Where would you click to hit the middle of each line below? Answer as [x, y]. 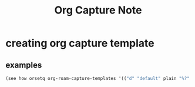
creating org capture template [80, 43]
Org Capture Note [98, 10]
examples [24, 65]
